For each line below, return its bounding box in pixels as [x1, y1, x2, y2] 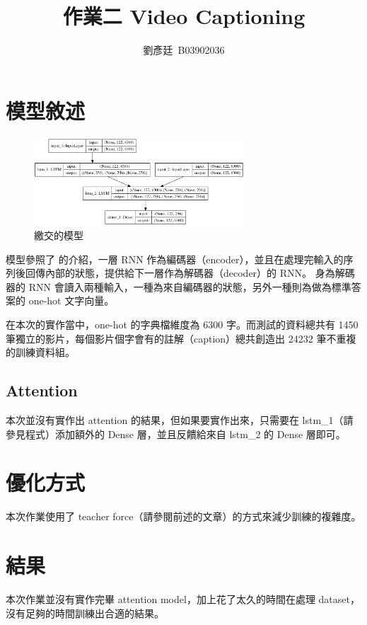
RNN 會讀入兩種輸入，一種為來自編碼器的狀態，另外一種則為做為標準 [28, 279, 351, 294]
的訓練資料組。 [6, 345, 75, 360]
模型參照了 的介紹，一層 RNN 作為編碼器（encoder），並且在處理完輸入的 [6, 251, 344, 266]
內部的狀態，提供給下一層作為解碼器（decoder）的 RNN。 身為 [45, 265, 335, 280]
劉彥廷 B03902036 [143, 42, 225, 57]
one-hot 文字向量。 [28, 293, 115, 308]
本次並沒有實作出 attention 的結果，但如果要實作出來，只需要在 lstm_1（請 [6, 412, 354, 427]
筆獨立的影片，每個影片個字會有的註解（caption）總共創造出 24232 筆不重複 [6, 331, 356, 345]
